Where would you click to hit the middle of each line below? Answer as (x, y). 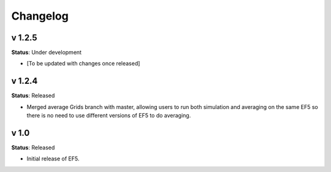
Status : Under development (47, 53)
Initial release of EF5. (53, 159)
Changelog (40, 16)
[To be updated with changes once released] (83, 64)
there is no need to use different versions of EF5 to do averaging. (109, 116)
